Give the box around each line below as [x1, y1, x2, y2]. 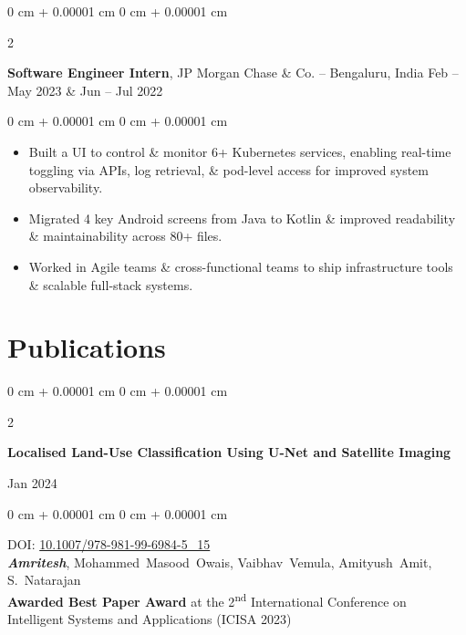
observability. [28, 178, 103, 197]
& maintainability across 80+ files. [28, 226, 223, 245]
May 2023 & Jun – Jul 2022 [7, 80, 163, 99]
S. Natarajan [7, 570, 81, 589]
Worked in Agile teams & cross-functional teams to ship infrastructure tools [28, 256, 453, 276]
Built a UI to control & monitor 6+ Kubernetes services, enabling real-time [28, 141, 451, 161]
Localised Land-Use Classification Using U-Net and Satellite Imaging [7, 442, 451, 462]
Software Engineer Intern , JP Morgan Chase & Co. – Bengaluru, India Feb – [7, 63, 459, 82]
